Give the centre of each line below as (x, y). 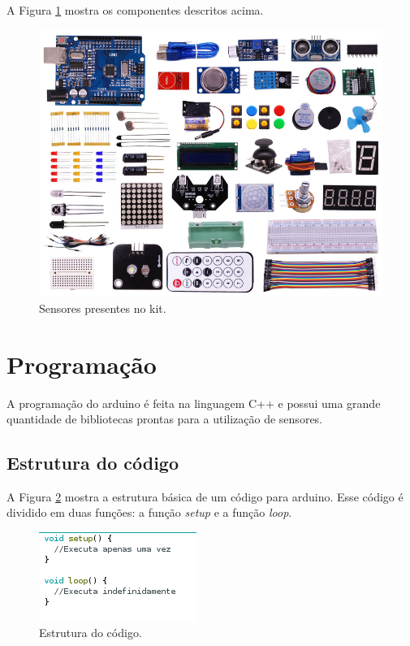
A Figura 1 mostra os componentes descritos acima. (135, 10)
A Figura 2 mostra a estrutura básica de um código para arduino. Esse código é (205, 496)
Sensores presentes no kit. (103, 308)
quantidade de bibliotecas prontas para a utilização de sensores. (165, 419)
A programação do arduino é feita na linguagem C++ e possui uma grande (194, 403)
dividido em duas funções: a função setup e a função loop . (149, 512)
